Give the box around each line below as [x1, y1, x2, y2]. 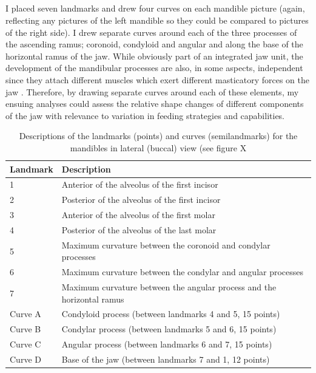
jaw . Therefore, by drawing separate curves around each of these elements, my [5, 85, 299, 98]
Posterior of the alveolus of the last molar [61, 223, 217, 236]
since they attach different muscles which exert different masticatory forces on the [5, 73, 310, 86]
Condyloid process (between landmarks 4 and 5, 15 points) [61, 307, 280, 320]
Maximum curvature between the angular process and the [61, 281, 277, 293]
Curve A [10, 307, 41, 320]
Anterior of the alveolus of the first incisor [61, 178, 218, 191]
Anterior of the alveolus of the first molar [61, 208, 215, 221]
